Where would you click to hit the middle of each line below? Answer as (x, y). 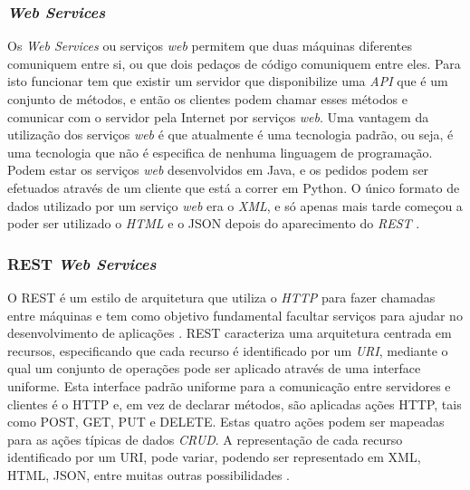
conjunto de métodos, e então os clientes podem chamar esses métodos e (207, 99)
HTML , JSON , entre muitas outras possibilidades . (149, 474)
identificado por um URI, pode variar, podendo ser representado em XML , (214, 457)
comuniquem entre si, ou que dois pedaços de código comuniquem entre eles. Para (234, 63)
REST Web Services (82, 263)
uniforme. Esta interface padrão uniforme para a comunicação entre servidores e (229, 385)
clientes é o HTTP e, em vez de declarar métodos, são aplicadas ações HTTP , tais (235, 404)
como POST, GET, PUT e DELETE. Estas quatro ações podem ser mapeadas (226, 422)
